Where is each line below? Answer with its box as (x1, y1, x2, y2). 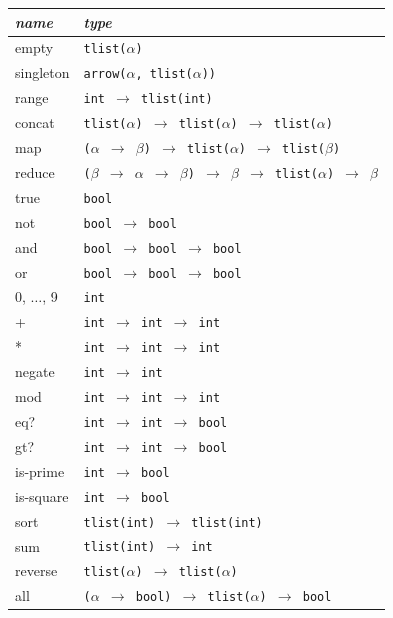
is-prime (15, 460, 65, 481)
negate (15, 361, 55, 382)
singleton (15, 62, 70, 83)
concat (15, 112, 55, 133)
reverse (15, 560, 58, 581)
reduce (15, 161, 55, 182)
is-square (15, 485, 69, 506)
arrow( (83, 67, 127, 82)
